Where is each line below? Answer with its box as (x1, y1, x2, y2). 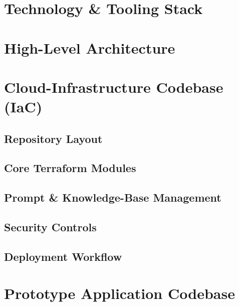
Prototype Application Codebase (4, 283, 235, 303)
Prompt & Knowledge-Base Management (4, 190, 221, 205)
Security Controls (4, 219, 97, 235)
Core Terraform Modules (4, 160, 136, 176)
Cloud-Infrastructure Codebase (4, 76, 223, 97)
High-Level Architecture (4, 37, 175, 58)
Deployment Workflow (4, 248, 122, 264)
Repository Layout (4, 130, 103, 146)
